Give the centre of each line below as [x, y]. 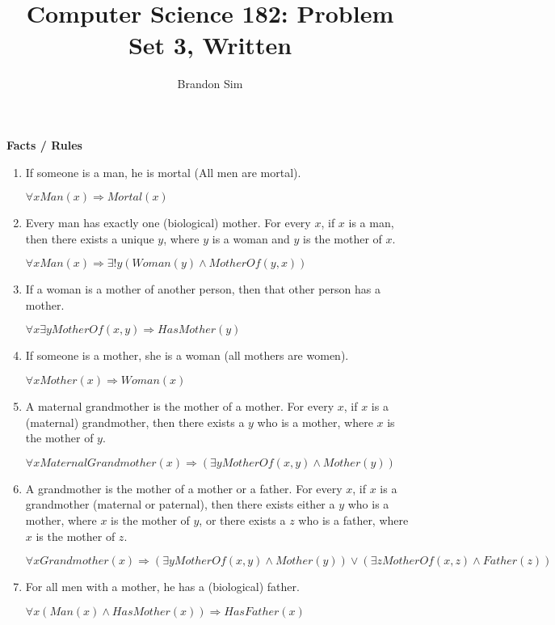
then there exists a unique [90, 238]
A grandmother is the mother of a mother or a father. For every [184, 488]
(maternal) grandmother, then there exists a [135, 422]
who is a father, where [353, 520]
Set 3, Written [210, 45]
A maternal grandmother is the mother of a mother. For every [180, 406]
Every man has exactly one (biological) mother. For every [168, 223]
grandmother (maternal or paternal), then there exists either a [180, 504]
